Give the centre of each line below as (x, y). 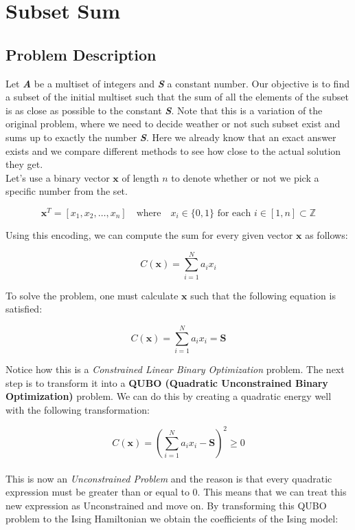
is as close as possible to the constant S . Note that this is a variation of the (164, 110)
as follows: (327, 235)
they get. (24, 164)
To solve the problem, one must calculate (92, 295)
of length (140, 177)
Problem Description (81, 54)
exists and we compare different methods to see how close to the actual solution (173, 150)
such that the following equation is (263, 295)
